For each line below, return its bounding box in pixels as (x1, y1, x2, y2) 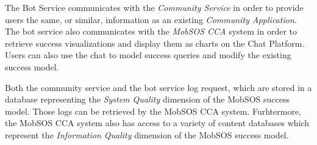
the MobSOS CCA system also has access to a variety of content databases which (5, 116, 310, 129)
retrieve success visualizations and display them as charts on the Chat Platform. (5, 36, 305, 49)
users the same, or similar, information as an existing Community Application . (5, 13, 297, 25)
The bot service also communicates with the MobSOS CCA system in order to (5, 25, 297, 38)
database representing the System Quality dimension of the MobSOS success (5, 93, 290, 106)
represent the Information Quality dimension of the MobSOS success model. (5, 128, 289, 141)
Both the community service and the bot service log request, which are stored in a (5, 81, 312, 93)
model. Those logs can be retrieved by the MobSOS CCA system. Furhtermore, (5, 104, 302, 117)
